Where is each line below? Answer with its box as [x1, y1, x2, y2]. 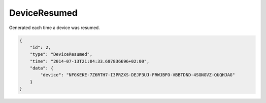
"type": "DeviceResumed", [30, 52, 93, 57]
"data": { [30, 66, 54, 71]
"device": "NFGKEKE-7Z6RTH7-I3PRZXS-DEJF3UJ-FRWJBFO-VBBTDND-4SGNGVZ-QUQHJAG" [40, 72, 235, 78]
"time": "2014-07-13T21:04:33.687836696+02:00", [30, 58, 150, 64]
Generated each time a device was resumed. [9, 25, 100, 31]
